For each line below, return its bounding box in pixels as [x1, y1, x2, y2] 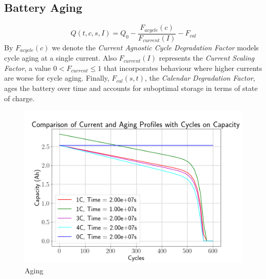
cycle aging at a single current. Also [4, 52, 117, 63]
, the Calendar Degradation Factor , [145, 72, 255, 83]
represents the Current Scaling [159, 52, 255, 63]
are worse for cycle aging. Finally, [4, 72, 109, 83]
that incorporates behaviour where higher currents [104, 62, 262, 73]
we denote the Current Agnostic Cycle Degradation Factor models [51, 42, 259, 52]
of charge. [4, 92, 35, 103]
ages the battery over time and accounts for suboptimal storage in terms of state [4, 82, 258, 93]
